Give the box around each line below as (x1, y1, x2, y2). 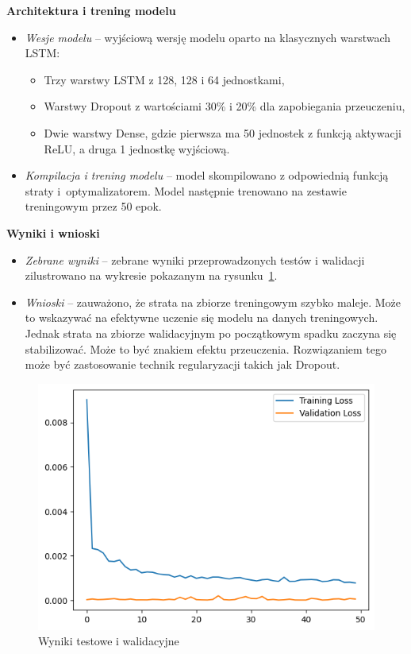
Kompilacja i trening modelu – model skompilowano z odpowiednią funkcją (25, 167, 389, 184)
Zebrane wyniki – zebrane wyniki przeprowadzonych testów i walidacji (25, 251, 365, 268)
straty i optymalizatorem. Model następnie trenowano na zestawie (25, 182, 347, 199)
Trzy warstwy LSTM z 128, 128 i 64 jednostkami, (44, 71, 285, 87)
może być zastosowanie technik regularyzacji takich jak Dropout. (25, 356, 340, 373)
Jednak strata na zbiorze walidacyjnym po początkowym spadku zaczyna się (25, 324, 397, 341)
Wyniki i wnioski (6, 224, 100, 241)
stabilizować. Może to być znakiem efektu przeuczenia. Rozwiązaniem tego (25, 340, 387, 357)
